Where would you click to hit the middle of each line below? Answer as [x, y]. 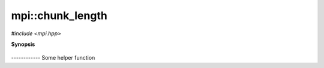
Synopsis [23, 44]
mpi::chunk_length [59, 16]
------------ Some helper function [53, 58]
